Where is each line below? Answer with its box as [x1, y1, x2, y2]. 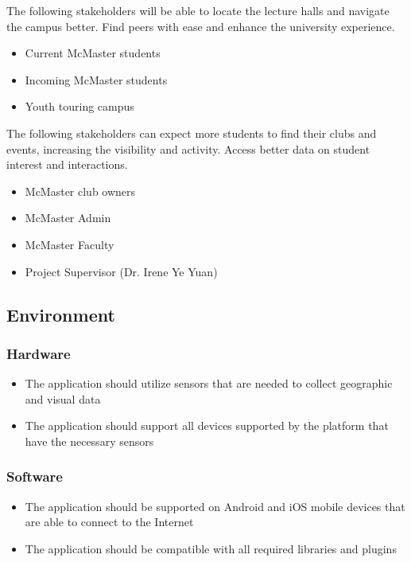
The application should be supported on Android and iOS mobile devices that [25, 498, 405, 514]
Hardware [6, 343, 71, 363]
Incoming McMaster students [25, 71, 168, 88]
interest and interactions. [6, 156, 128, 173]
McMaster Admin [25, 209, 111, 226]
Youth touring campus [25, 98, 134, 115]
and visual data [25, 390, 101, 407]
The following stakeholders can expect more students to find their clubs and [6, 124, 377, 141]
